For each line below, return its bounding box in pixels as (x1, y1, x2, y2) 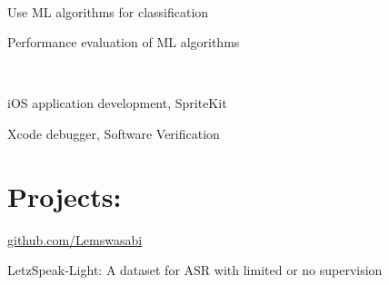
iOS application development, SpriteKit (7, 93, 227, 113)
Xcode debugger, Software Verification (7, 123, 220, 142)
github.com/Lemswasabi (7, 230, 143, 249)
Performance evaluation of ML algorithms (7, 33, 240, 52)
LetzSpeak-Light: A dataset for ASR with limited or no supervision (7, 260, 383, 280)
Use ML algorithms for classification (7, 2, 209, 21)
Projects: (7, 177, 122, 214)
